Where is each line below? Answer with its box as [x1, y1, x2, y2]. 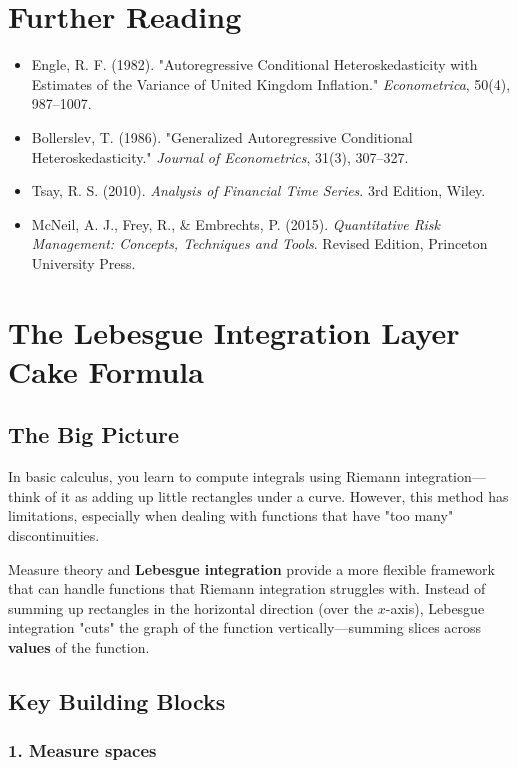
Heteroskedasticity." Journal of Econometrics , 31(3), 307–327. [31, 146, 409, 167]
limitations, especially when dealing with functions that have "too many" [8, 505, 454, 526]
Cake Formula [8, 350, 204, 391]
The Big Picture [8, 419, 180, 450]
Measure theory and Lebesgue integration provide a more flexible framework [8, 558, 495, 579]
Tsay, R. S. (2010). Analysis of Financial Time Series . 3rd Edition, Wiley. [31, 180, 486, 201]
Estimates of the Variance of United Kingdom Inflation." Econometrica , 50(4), [31, 73, 511, 94]
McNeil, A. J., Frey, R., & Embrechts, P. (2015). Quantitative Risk [31, 213, 440, 234]
